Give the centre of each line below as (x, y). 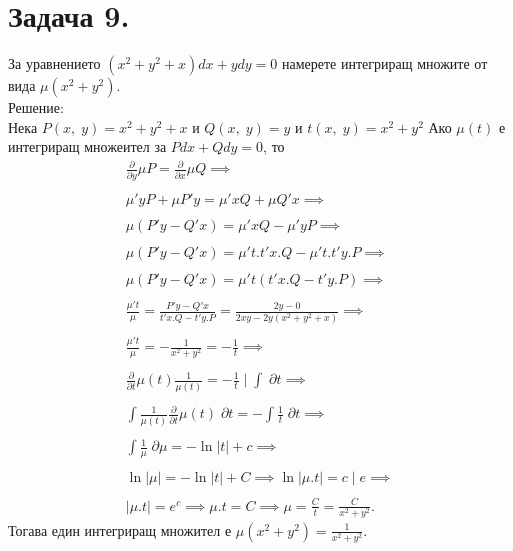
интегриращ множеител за (87, 146)
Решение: (36, 107)
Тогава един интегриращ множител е (120, 529)
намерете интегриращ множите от (384, 63)
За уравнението (54, 63)
